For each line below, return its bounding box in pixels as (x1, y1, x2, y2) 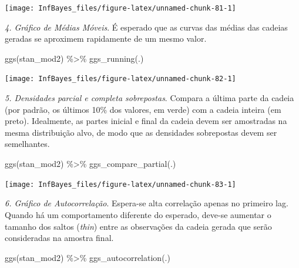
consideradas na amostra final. (5, 232, 114, 244)
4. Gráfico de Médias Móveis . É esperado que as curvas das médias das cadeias (5, 21, 288, 33)
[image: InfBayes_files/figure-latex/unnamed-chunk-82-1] (5, 75, 236, 83)
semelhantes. (5, 138, 50, 150)
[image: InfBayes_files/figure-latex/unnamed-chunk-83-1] (5, 180, 236, 189)
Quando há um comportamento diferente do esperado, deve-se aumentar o (5, 208, 271, 220)
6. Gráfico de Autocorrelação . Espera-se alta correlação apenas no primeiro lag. (5, 197, 288, 209)
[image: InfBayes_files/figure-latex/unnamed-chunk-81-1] (5, 4, 236, 12)
